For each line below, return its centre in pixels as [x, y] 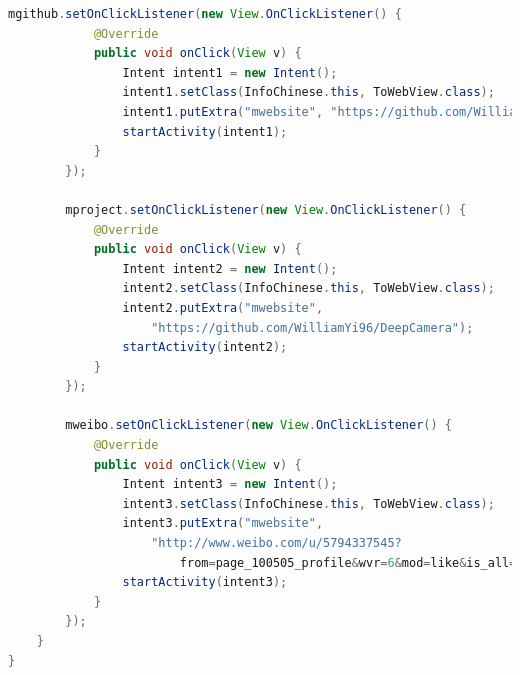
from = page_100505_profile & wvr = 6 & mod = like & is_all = [348, 562]
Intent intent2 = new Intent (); [230, 268]
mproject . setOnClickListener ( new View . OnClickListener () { [266, 209]
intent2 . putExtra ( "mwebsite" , [223, 307]
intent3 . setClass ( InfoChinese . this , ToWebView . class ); [308, 503]
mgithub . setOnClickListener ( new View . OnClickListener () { [205, 14]
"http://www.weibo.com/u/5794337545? [276, 543]
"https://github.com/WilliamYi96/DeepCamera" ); [312, 327]
